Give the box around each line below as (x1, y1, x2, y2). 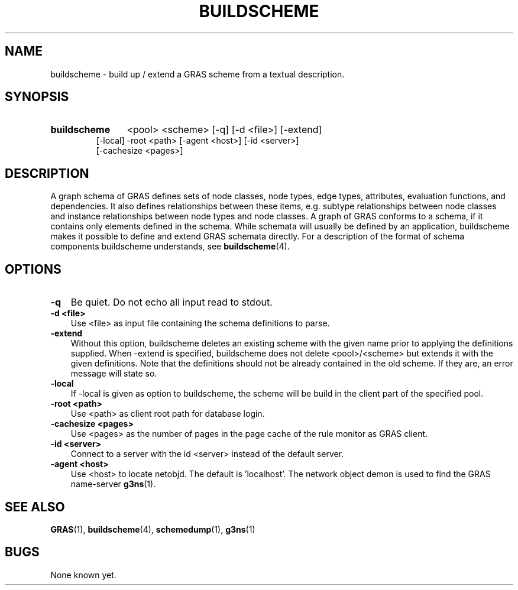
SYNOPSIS (5, 89, 69, 105)
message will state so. (70, 368, 157, 379)
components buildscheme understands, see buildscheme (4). (50, 241, 290, 252)
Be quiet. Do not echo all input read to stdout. (70, 296, 273, 309)
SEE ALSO (5, 499, 65, 514)
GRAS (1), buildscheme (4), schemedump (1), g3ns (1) (50, 524, 255, 534)
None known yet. (50, 569, 116, 580)
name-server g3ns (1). (70, 479, 156, 489)
